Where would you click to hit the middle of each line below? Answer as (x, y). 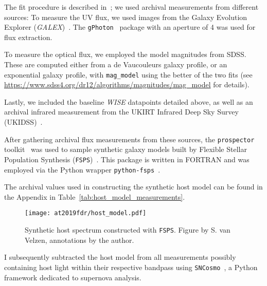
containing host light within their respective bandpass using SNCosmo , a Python (131, 267)
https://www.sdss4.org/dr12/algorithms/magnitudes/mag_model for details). (127, 84)
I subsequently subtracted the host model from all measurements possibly (120, 257)
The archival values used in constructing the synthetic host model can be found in (133, 187)
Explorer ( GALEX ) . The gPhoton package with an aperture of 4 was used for (130, 27)
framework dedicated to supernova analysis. (73, 277)
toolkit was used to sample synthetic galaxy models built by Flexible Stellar (126, 149)
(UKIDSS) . (23, 122)
